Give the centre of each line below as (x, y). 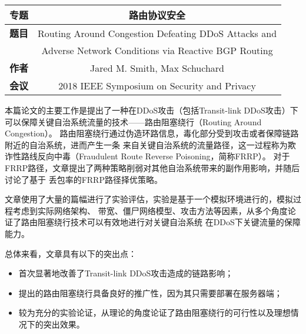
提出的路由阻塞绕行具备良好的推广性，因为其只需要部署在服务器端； (150, 293)
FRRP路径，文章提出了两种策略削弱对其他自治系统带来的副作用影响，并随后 (152, 167)
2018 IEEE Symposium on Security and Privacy (157, 85)
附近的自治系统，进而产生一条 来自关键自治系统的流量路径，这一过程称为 (146, 144)
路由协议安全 (157, 15)
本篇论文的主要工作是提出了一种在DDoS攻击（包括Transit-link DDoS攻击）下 (152, 110)
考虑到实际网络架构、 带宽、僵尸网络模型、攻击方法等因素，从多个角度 (150, 210)
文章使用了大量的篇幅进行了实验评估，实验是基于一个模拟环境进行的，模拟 (149, 199)
